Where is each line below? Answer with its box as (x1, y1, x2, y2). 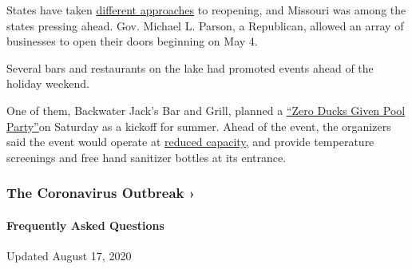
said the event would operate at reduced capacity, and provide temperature (6, 133, 374, 150)
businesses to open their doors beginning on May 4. (6, 33, 258, 49)
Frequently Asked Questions (6, 216, 164, 233)
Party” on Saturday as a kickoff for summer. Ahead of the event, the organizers (6, 117, 391, 134)
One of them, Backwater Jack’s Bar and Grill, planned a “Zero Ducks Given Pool (6, 101, 406, 118)
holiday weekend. (6, 75, 89, 92)
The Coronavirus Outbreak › (6, 183, 196, 203)
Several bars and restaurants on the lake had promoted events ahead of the (6, 59, 374, 76)
